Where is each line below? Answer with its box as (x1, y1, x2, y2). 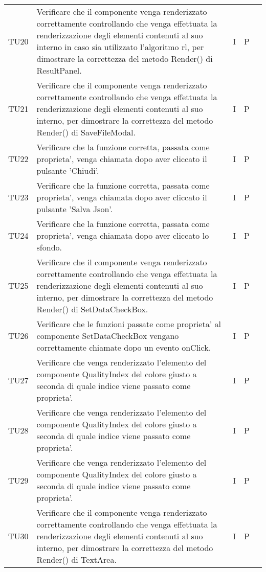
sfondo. (36, 241, 62, 253)
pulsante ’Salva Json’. (36, 203, 113, 215)
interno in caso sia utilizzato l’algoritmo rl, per (36, 41, 204, 53)
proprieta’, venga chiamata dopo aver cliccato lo (36, 230, 209, 241)
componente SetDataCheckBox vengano (36, 330, 179, 341)
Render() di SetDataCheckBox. (36, 303, 148, 315)
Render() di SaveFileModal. (36, 126, 136, 138)
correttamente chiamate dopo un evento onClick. (36, 341, 211, 353)
